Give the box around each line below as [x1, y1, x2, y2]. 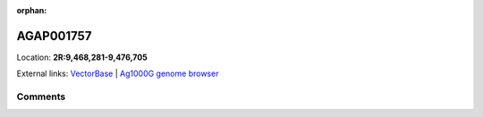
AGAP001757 [16, 28, 92, 44]
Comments [16, 90, 66, 103]
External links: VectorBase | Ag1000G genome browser [16, 68, 219, 79]
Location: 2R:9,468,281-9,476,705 [16, 52, 148, 63]
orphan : [16, 5, 47, 15]
